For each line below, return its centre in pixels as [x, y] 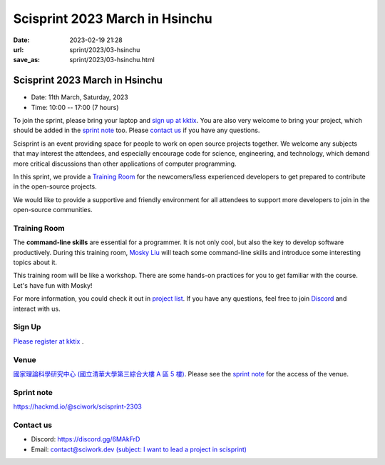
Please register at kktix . [48, 341]
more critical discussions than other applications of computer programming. [125, 164]
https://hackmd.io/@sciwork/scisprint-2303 [77, 406]
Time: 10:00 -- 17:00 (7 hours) [75, 107]
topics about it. [35, 262]
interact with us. [37, 309]
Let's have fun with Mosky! [53, 285]
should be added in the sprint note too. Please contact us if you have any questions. [137, 130]
